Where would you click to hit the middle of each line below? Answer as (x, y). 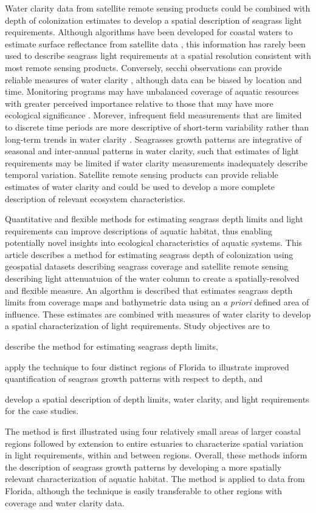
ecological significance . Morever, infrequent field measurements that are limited (153, 115)
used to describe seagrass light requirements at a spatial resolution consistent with (158, 56)
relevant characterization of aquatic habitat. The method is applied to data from (155, 479)
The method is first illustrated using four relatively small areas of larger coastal (153, 431)
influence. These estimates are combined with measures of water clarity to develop (158, 314)
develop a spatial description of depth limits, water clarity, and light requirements (157, 399)
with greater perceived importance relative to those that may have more (139, 103)
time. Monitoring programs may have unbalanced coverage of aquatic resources (152, 91)
